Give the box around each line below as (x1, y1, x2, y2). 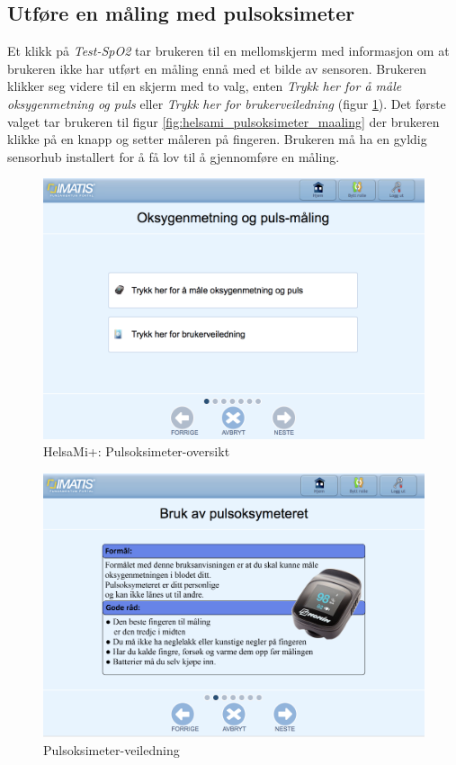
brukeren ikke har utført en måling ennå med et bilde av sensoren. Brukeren (7, 58, 427, 77)
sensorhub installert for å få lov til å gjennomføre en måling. (7, 147, 340, 166)
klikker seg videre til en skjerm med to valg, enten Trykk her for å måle (7, 76, 402, 95)
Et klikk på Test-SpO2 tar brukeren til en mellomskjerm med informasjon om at (7, 41, 450, 60)
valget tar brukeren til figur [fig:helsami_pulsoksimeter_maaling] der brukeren (7, 112, 440, 130)
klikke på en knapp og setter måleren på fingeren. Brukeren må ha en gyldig (7, 130, 427, 148)
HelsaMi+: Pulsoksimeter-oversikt (43, 442, 230, 461)
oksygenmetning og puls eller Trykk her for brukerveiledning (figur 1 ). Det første (7, 94, 446, 112)
